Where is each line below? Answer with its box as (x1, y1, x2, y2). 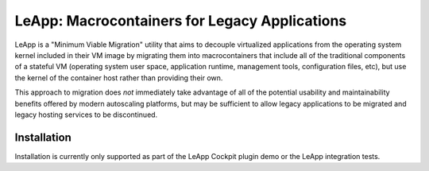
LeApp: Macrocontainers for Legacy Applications (14, 12, 347, 29)
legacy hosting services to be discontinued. (14, 110, 158, 119)
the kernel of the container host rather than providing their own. (14, 72, 223, 83)
